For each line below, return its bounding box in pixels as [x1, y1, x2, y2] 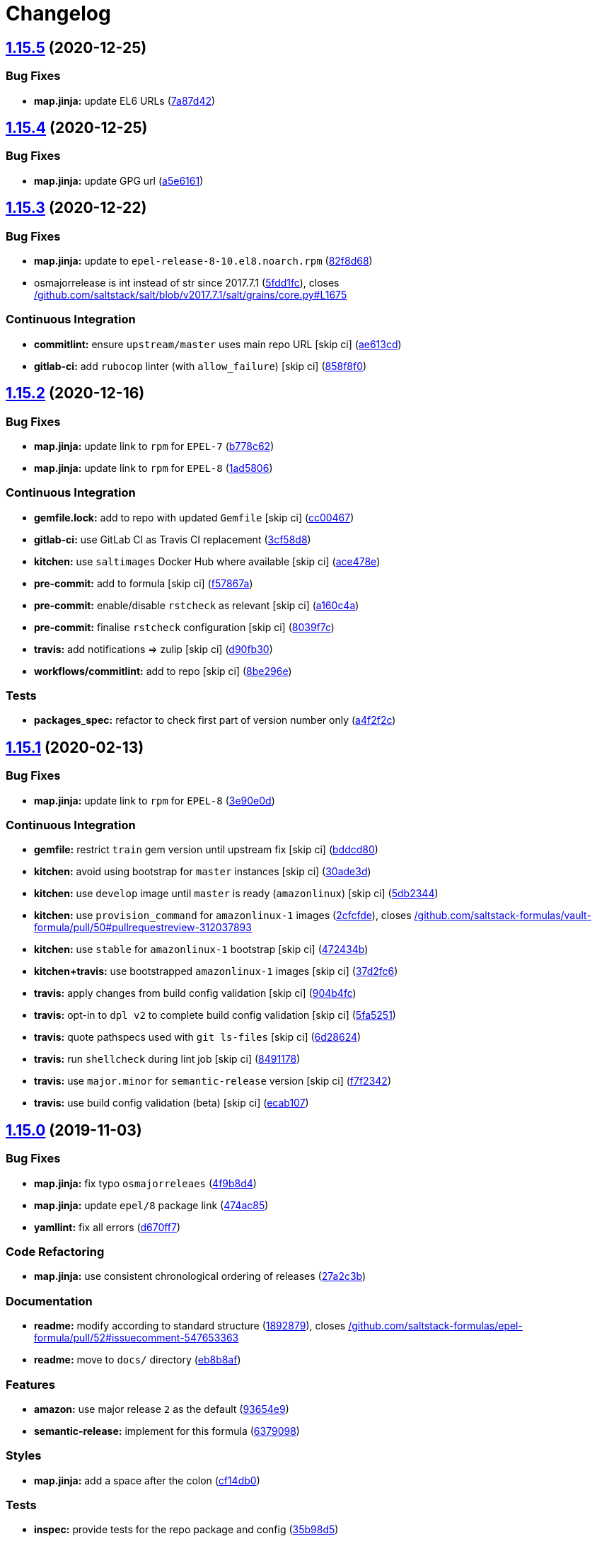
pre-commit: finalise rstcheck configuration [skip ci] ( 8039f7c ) [34, 621, 335, 633]
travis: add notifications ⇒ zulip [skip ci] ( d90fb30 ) [34, 642, 273, 655]
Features [6, 1377, 55, 1392]
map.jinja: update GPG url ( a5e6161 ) [34, 174, 204, 187]
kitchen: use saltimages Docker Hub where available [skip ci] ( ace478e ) [34, 555, 381, 567]
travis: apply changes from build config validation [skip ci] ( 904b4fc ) [34, 987, 357, 1000]
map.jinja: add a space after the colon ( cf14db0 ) [34, 1474, 260, 1487]
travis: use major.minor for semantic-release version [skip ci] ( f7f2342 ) [34, 1075, 391, 1087]
